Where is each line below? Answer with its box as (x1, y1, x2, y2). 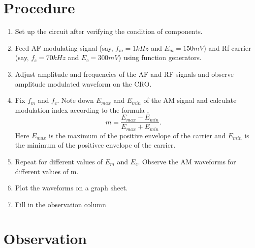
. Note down (57, 95, 94, 105)
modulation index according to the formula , (15, 104, 149, 115)
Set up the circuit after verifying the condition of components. (15, 26, 203, 36)
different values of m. (15, 166, 79, 176)
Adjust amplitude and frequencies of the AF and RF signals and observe (15, 68, 234, 79)
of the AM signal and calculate (143, 95, 237, 105)
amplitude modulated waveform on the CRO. (15, 78, 152, 89)
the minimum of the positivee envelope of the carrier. (15, 140, 176, 150)
